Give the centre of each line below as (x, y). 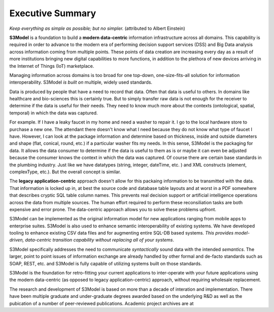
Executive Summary (53, 13)
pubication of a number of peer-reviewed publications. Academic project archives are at (101, 303)
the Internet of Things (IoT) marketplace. (52, 66)
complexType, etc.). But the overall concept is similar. (65, 172)
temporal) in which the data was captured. (54, 113)
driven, (17, 240)
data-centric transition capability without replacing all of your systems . (100, 240)
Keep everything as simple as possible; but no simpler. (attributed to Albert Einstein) (97, 28)
